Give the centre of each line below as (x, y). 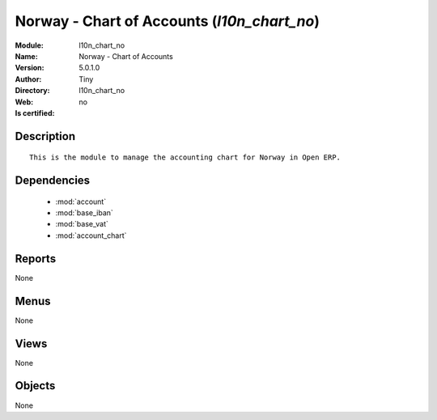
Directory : (32, 91)
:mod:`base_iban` (84, 213)
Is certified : (35, 112)
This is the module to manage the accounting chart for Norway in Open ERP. (185, 157)
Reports (36, 259)
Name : (26, 56)
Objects (35, 386)
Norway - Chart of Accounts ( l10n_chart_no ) (167, 21)
